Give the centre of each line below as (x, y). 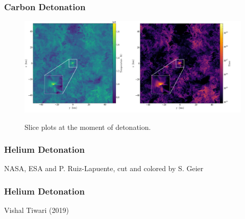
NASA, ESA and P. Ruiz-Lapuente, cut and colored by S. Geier (104, 168)
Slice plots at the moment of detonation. (88, 127)
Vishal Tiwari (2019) (36, 210)
